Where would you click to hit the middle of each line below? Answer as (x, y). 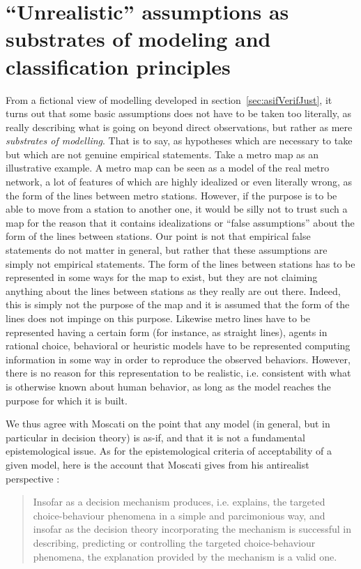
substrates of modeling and (138, 39)
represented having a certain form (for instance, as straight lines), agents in (167, 332)
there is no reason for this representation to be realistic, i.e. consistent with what (178, 373)
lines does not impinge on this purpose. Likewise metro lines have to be (158, 318)
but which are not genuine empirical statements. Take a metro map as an (162, 154)
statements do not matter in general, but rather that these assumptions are (167, 250)
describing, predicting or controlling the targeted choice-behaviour (174, 542)
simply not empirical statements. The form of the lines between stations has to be (180, 263)
